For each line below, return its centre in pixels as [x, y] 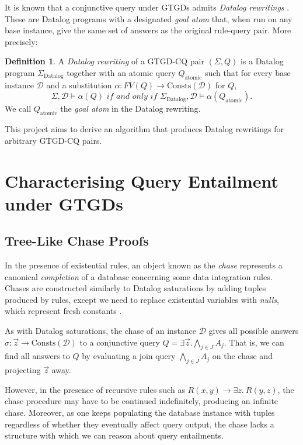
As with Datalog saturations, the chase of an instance [101, 331]
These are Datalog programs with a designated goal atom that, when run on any [149, 18]
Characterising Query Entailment [142, 180]
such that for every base [248, 72]
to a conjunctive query [120, 342]
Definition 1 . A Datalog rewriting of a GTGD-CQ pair [105, 61]
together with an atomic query [121, 72]
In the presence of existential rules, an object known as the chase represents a [144, 265]
